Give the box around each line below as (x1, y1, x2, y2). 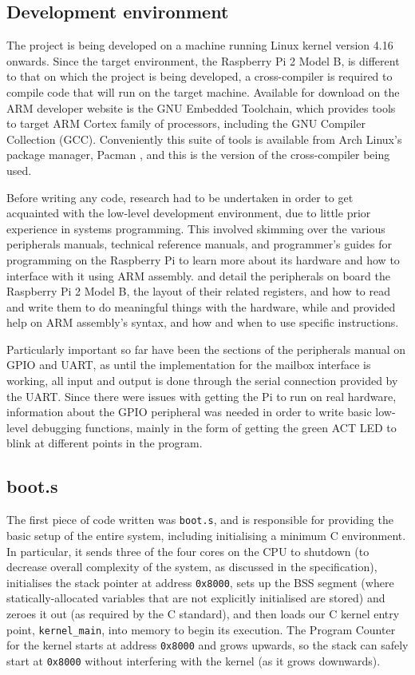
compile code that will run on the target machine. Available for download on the (6, 83, 400, 100)
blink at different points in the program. (6, 435, 203, 451)
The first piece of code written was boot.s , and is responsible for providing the (6, 511, 393, 528)
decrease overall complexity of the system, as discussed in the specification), (6, 558, 377, 575)
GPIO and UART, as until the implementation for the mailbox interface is (6, 356, 371, 373)
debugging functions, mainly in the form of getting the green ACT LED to (31, 419, 397, 435)
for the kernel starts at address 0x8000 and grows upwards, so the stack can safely (6, 637, 409, 653)
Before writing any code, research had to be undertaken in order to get (6, 189, 354, 205)
